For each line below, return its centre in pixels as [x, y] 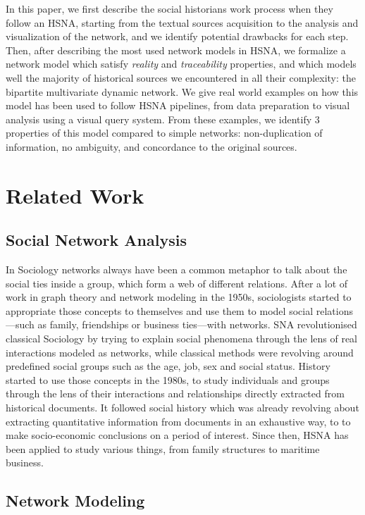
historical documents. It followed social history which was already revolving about [182, 408]
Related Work [75, 195]
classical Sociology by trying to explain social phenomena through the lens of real [181, 339]
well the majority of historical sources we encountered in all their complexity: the [181, 77]
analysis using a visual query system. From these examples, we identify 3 [163, 119]
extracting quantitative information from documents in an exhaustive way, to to [178, 421]
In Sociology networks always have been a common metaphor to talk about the [177, 269]
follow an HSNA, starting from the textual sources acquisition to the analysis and [182, 22]
